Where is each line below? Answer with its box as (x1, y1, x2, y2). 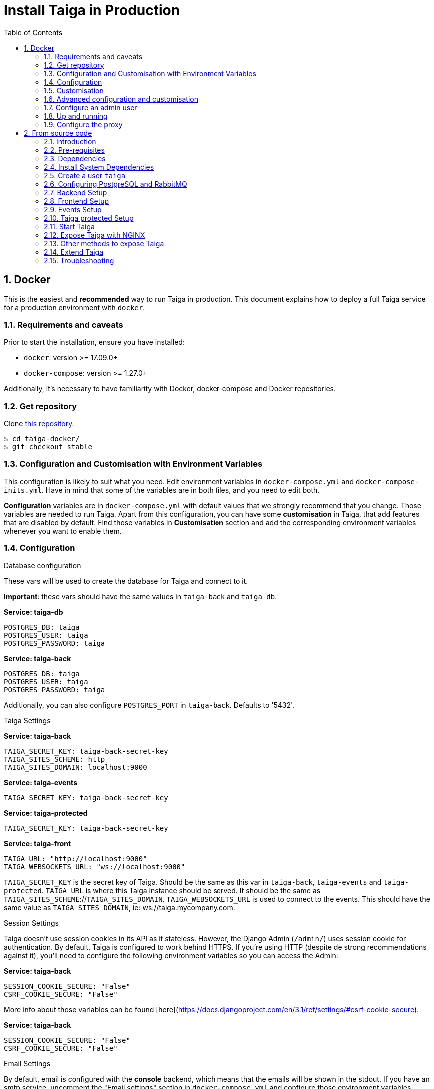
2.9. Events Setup (44, 205, 102, 214)
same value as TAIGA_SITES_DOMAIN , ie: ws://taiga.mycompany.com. (4, 903, 235, 912)
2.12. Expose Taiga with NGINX (44, 230, 145, 239)
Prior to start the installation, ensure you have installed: (4, 338, 185, 347)
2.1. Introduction (44, 137, 96, 146)
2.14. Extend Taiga (44, 247, 104, 256)
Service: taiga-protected (4, 808, 88, 817)
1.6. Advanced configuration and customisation (44, 94, 198, 103)
